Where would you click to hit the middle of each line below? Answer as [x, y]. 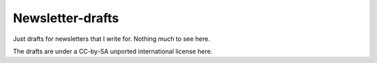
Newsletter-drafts [66, 18]
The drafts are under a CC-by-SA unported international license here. [113, 51]
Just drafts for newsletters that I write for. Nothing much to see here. [112, 39]
